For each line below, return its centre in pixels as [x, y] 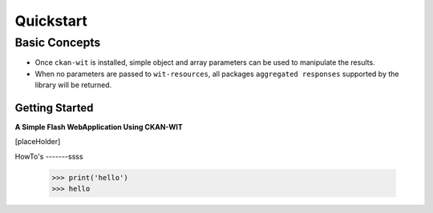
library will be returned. [73, 85]
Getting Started [54, 108]
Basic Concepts [58, 42]
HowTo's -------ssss [49, 156]
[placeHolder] [38, 142]
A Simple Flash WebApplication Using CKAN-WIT [99, 127]
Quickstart [51, 21]
